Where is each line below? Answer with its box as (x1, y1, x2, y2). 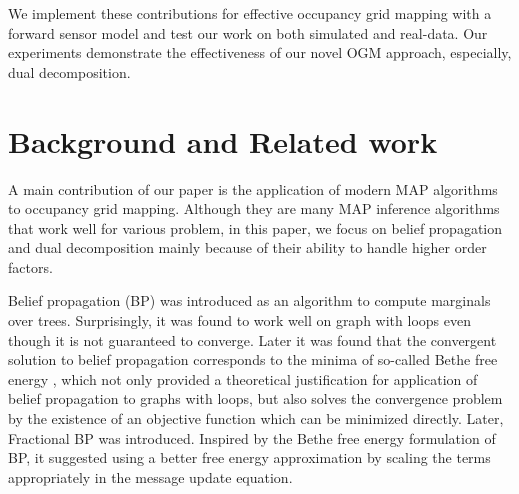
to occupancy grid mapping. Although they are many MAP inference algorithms (8, 198, 500, 219)
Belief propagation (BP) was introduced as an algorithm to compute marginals (8, 290, 491, 311)
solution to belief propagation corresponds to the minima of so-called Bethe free (8, 349, 498, 370)
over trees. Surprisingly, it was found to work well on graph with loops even (8, 310, 471, 331)
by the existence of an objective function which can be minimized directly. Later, (8, 408, 504, 429)
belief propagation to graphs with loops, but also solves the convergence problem (8, 388, 503, 409)
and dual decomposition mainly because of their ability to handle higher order (8, 237, 487, 258)
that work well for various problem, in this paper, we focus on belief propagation (8, 217, 503, 238)
